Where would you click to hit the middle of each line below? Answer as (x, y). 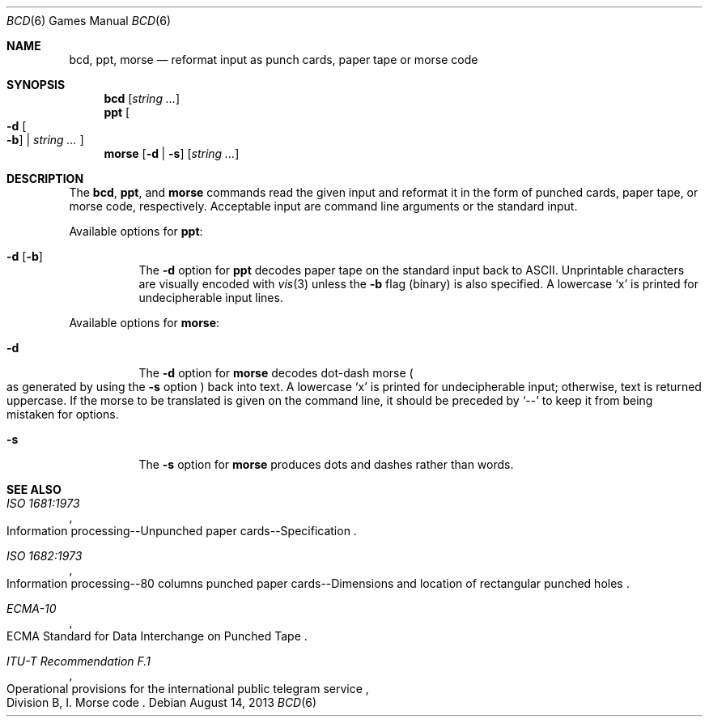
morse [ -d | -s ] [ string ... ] (172, 153)
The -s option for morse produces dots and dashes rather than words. (326, 464)
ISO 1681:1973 (43, 503)
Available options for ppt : (136, 231)
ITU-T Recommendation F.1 (79, 661)
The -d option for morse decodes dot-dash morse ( (276, 373)
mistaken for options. (63, 414)
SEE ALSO (34, 489)
